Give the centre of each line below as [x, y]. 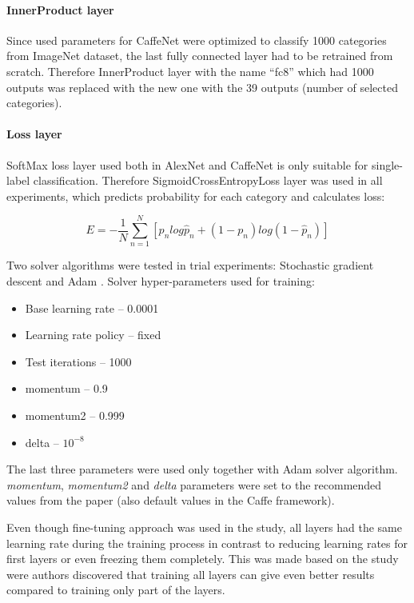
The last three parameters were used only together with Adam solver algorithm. [202, 469]
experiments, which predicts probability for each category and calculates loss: [196, 196]
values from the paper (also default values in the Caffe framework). [171, 500]
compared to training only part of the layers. [116, 590]
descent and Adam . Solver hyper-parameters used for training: [161, 281]
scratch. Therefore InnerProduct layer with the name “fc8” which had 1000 [190, 71]
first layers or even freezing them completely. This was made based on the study [203, 559]
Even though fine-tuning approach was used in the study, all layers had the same [204, 527]
